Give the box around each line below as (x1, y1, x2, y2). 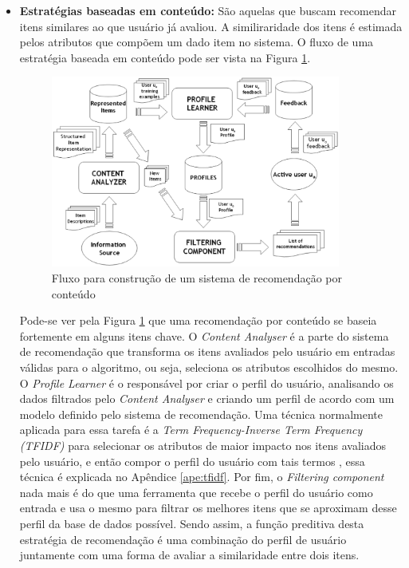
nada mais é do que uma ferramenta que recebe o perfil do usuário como (19, 483, 373, 500)
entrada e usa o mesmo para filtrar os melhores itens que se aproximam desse (19, 499, 397, 516)
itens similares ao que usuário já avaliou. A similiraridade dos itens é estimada (19, 18, 403, 34)
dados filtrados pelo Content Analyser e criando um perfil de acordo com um (19, 390, 395, 407)
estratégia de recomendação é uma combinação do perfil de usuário (19, 531, 347, 547)
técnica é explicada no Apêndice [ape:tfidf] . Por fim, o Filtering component (19, 468, 384, 485)
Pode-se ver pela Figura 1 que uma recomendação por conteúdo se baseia (19, 312, 377, 329)
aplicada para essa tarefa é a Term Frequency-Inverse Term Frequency (19, 421, 363, 438)
